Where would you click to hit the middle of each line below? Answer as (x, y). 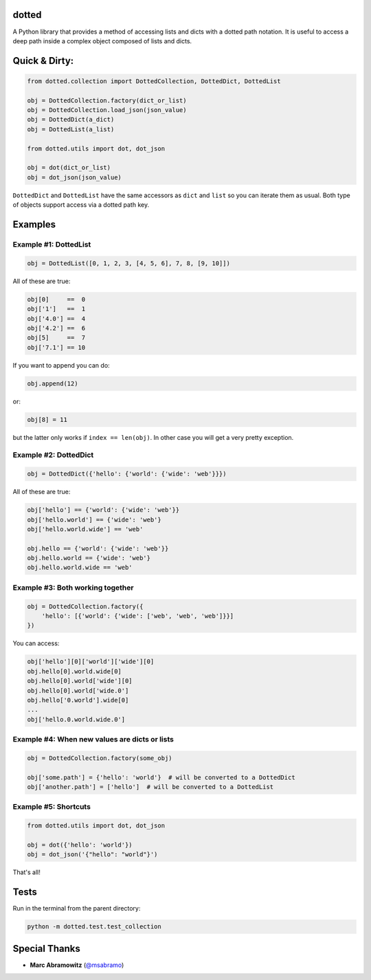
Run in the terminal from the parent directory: (77, 909)
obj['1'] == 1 (56, 309)
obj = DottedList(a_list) (71, 129)
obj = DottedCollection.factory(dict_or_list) (107, 100)
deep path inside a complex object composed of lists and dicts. (102, 41)
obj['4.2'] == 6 (56, 328)
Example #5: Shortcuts (52, 807)
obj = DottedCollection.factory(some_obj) (100, 758)
